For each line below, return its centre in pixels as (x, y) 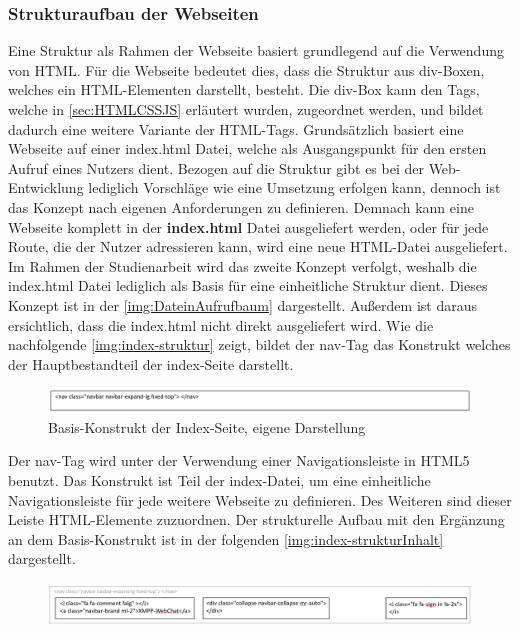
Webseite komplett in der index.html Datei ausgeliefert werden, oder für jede (248, 226)
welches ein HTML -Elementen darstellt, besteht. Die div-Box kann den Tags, (244, 89)
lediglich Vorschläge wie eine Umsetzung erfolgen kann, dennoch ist (294, 187)
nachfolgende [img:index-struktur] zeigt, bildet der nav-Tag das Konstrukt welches (259, 344)
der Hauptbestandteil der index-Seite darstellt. (151, 363)
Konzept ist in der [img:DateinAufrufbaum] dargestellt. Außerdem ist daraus (242, 304)
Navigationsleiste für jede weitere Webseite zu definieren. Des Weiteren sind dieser (260, 499)
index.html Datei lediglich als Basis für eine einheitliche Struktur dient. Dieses (248, 285)
